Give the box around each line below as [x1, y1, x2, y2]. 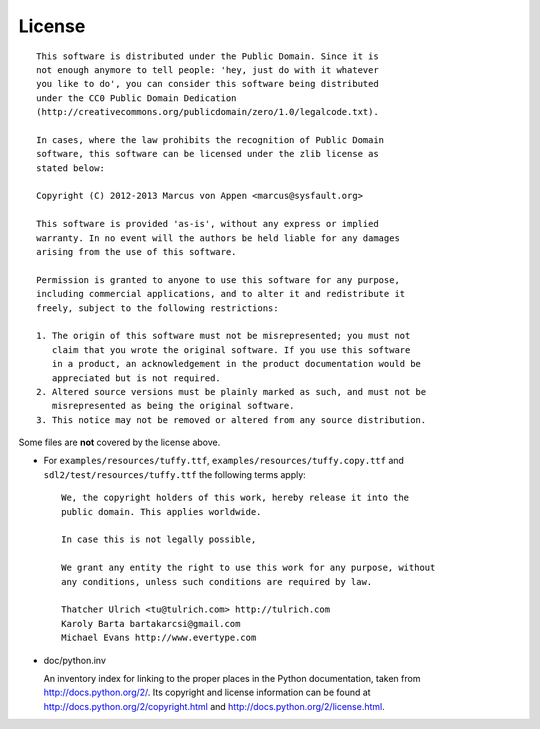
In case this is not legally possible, [61, 534, 257, 545]
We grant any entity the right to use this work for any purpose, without [61, 562, 436, 574]
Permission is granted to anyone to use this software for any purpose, [36, 274, 400, 285]
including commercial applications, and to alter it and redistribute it [36, 288, 406, 300]
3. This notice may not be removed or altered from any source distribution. [36, 414, 427, 425]
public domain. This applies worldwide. [61, 506, 262, 517]
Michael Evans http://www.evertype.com [61, 632, 257, 644]
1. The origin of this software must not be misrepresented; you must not [36, 330, 411, 342]
